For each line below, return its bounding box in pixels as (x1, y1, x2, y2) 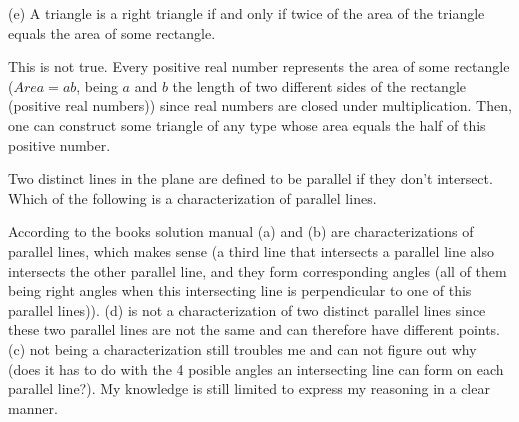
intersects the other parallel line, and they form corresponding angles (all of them (8, 260, 507, 281)
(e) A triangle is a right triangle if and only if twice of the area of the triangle (8, 3, 485, 23)
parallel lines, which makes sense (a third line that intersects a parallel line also (8, 240, 494, 261)
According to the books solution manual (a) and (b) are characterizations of (8, 221, 474, 242)
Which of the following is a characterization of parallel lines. (8, 187, 377, 208)
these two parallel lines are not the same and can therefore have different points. (8, 319, 501, 340)
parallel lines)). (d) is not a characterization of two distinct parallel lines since (8, 299, 486, 320)
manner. (8, 397, 58, 418)
